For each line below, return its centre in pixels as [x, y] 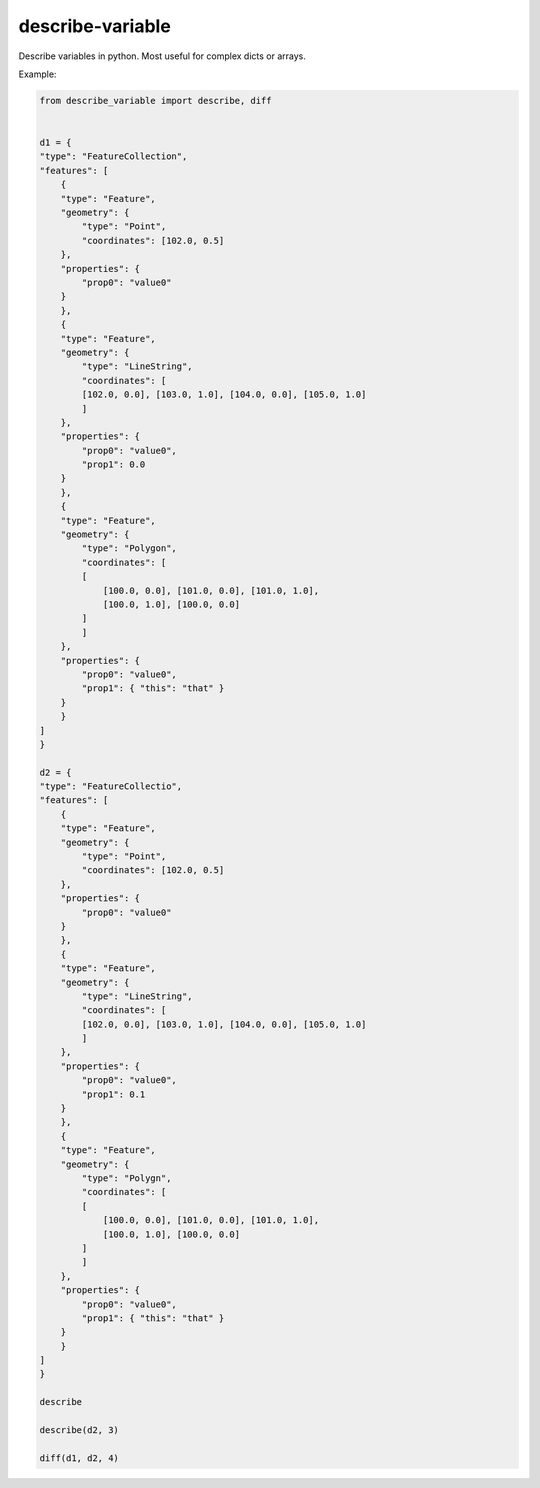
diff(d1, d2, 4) [79, 1458]
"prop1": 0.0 [113, 464]
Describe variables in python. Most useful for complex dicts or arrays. [162, 56]
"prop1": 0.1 [113, 1094]
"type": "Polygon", [129, 548]
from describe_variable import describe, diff [155, 100]
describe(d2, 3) [79, 1430]
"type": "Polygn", [126, 1178]
